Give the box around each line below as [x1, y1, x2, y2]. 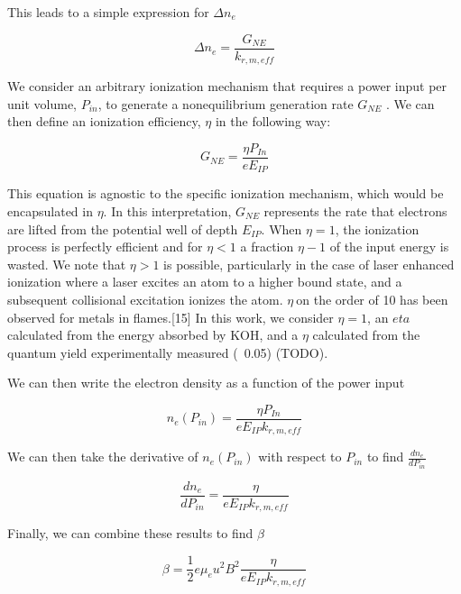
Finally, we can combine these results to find [7, 524, 254, 543]
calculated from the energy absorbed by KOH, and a [7, 325, 299, 344]
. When [261, 219, 302, 238]
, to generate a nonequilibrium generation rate [97, 94, 354, 113]
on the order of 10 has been [296, 289, 448, 308]
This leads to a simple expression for [7, 3, 209, 21]
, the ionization [335, 219, 420, 238]
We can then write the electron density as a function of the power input [7, 373, 405, 392]
